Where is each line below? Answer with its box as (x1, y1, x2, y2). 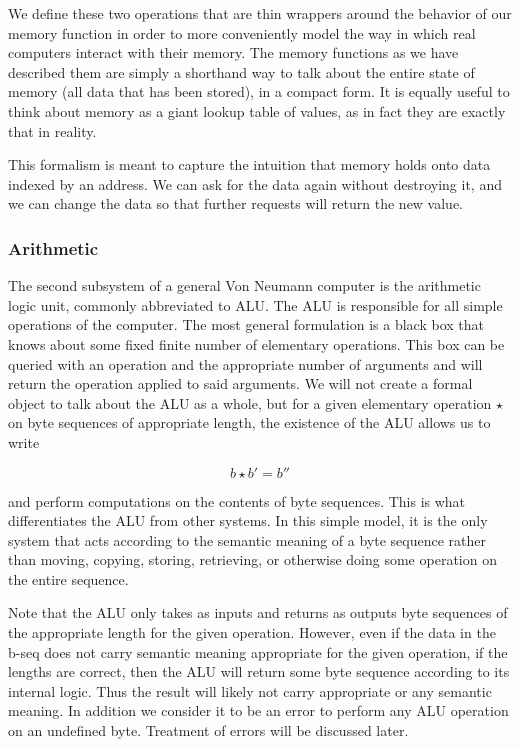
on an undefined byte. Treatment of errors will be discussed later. (8, 720, 409, 741)
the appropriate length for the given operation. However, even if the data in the (8, 622, 496, 643)
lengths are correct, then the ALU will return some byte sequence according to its (8, 661, 510, 682)
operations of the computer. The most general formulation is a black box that (8, 314, 484, 335)
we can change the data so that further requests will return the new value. (8, 193, 464, 214)
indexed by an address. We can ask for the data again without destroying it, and (8, 173, 502, 194)
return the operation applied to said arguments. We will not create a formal (8, 373, 473, 394)
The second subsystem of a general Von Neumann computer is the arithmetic (8, 275, 481, 296)
